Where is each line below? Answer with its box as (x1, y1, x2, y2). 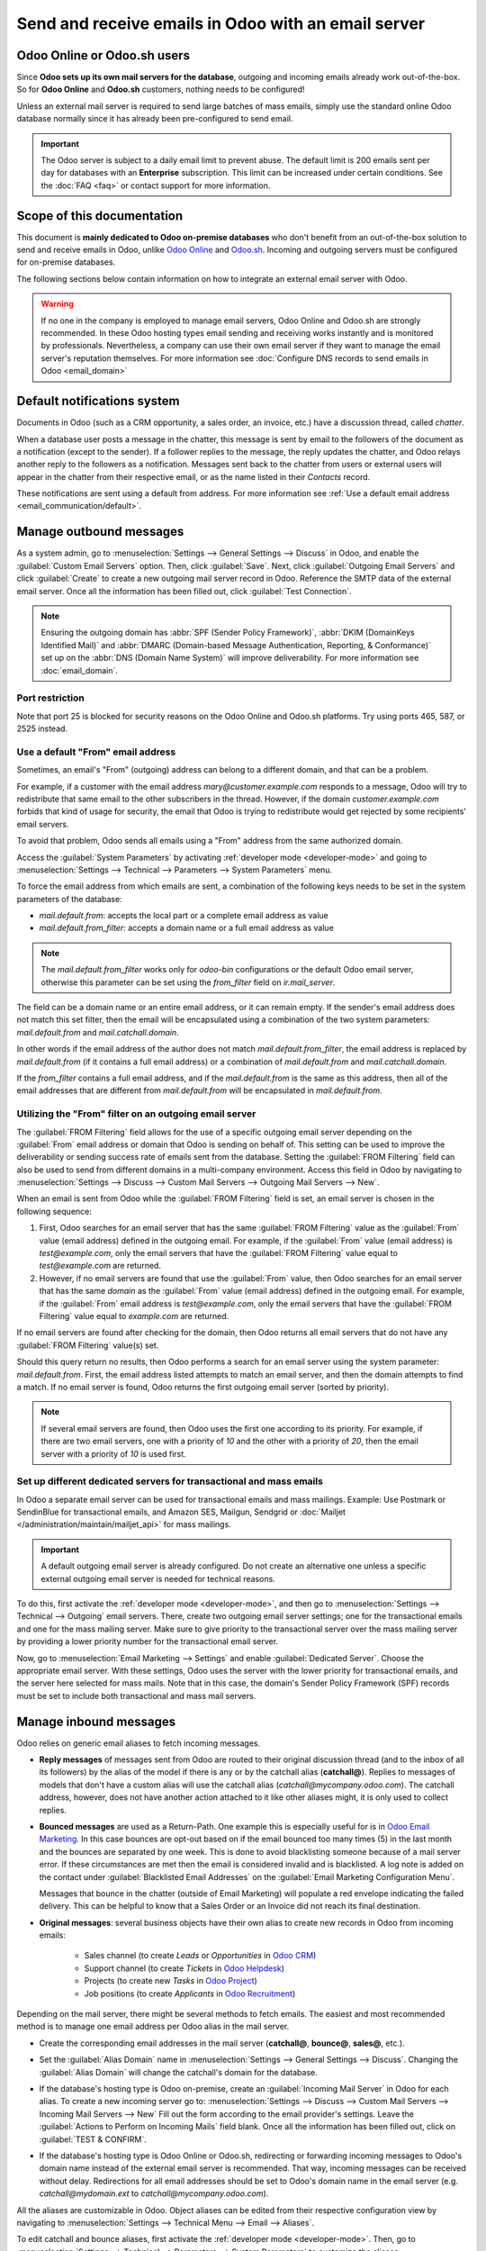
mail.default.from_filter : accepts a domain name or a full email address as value (39, 923, 335, 934)
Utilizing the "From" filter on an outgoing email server (16, 1107, 256, 1120)
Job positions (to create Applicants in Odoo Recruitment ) (84, 1988, 296, 1999)
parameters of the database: (16, 893, 122, 904)
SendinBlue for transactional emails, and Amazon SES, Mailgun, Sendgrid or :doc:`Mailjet (16, 1506, 346, 1517)
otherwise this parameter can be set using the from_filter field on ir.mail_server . (40, 977, 336, 988)
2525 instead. (16, 723, 67, 734)
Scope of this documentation (16, 208, 184, 223)
